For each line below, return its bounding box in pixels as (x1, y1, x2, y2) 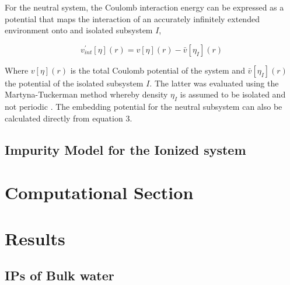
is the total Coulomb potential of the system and (70, 64, 245, 76)
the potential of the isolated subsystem (5, 77, 144, 89)
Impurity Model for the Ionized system (5, 140, 246, 158)
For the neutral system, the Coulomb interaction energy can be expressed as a (5, 1, 284, 13)
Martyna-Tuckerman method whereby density (5, 88, 168, 100)
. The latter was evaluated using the (149, 77, 279, 89)
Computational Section (5, 180, 194, 204)
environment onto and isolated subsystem (5, 24, 153, 36)
